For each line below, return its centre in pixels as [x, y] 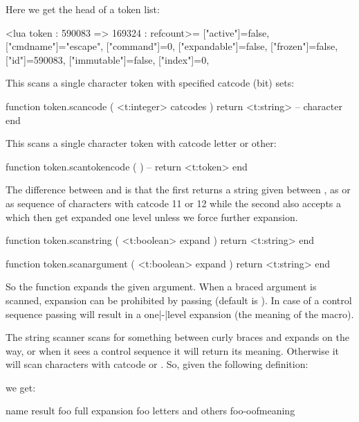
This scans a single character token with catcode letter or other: [141, 143]
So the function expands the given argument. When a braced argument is [161, 287]
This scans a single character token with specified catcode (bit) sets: [150, 83]
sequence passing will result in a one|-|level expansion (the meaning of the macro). [180, 314]
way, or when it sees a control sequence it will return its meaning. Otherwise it [172, 350]
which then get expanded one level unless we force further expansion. [152, 217]
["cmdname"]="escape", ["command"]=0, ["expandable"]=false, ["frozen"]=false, [172, 46]
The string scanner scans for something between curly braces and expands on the [177, 337]
